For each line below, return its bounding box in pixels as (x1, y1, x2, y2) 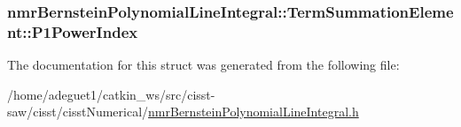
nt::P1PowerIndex (7, 20, 138, 42)
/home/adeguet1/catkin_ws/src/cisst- (7, 85, 215, 103)
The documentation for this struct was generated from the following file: (7, 56, 400, 74)
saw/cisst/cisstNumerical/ (7, 102, 149, 121)
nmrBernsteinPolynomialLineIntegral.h (148, 102, 359, 121)
